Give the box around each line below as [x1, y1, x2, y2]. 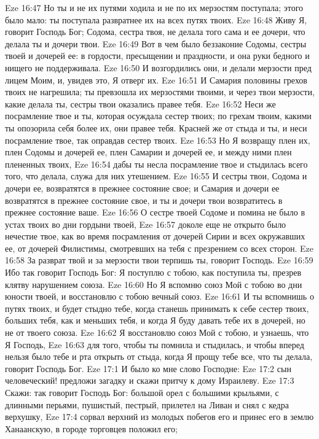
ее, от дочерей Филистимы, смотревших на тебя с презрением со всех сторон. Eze [5, 241, 314, 254]
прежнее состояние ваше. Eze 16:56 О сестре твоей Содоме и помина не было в [5, 206, 305, 219]
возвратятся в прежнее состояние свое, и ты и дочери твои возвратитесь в [5, 193, 283, 206]
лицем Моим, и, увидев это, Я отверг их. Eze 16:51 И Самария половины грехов [5, 73, 307, 86]
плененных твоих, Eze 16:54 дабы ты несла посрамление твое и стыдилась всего [5, 157, 308, 170]
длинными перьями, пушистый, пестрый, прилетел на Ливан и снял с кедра [5, 398, 289, 411]
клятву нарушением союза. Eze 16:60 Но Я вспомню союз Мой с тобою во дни [5, 278, 302, 290]
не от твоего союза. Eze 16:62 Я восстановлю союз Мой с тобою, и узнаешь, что [5, 326, 309, 339]
